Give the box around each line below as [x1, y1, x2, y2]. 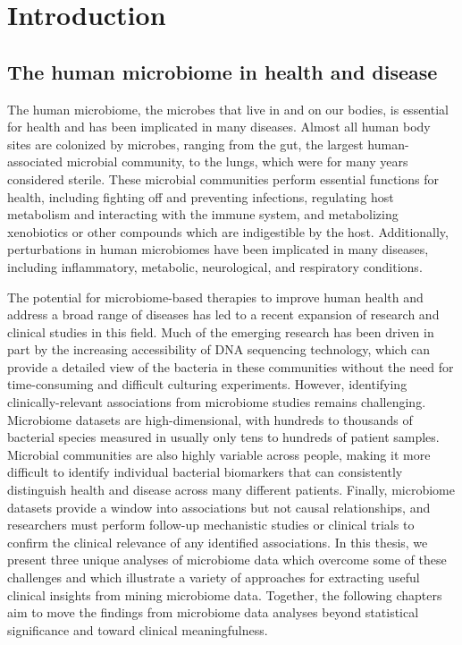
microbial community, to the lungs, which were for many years [66, 152, 408, 171]
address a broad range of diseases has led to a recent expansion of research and [7, 305, 440, 324]
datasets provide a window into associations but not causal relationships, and [7, 497, 431, 516]
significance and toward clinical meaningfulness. [7, 620, 268, 639]
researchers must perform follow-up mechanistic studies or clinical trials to [7, 515, 415, 534]
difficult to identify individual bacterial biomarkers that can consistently [7, 463, 403, 481]
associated [7, 152, 63, 171]
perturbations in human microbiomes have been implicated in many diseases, [7, 240, 429, 259]
